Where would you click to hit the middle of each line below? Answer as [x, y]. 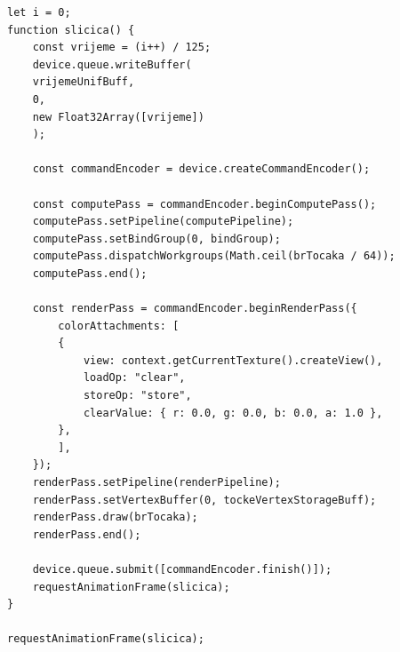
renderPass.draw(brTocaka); [115, 517]
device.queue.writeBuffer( [112, 64]
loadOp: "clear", [134, 378]
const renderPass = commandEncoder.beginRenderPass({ [195, 309]
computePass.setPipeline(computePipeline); [163, 222]
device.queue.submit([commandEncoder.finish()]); [182, 569]
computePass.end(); [90, 273]
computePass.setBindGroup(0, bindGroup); [156, 239]
